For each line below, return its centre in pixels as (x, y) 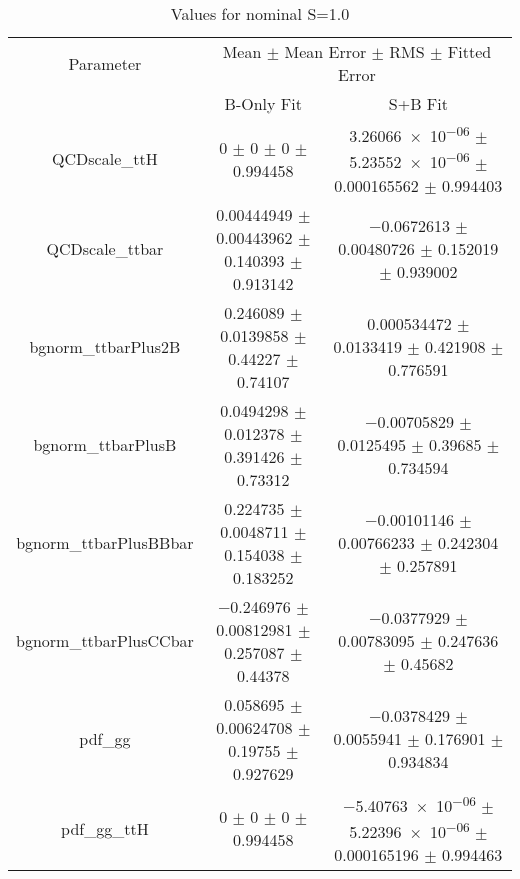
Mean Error (325, 51)
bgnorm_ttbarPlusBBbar (105, 543)
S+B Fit (418, 103)
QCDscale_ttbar (105, 249)
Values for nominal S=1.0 (260, 13)
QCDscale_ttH (105, 159)
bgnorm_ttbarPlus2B (105, 347)
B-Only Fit (263, 103)
